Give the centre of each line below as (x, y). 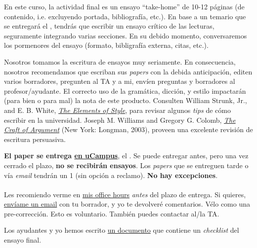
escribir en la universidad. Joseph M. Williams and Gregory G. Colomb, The (120, 120)
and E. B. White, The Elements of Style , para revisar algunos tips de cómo (117, 110)
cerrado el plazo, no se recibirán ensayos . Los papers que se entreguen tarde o (126, 165)
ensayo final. (23, 240)
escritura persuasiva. (35, 139)
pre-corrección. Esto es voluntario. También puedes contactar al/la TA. (112, 213)
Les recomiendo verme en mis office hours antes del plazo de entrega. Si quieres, (125, 194)
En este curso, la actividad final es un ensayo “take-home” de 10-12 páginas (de (124, 6)
